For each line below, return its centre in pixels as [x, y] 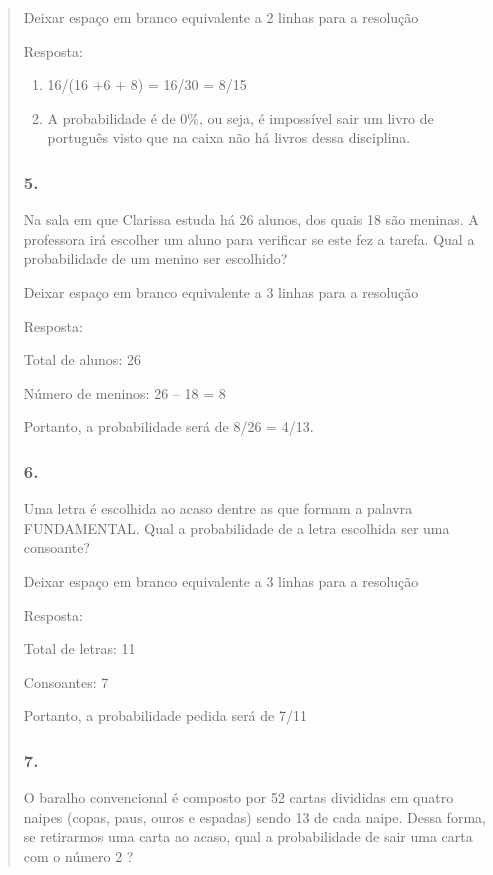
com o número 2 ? [78, 855]
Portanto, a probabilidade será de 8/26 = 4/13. [168, 426]
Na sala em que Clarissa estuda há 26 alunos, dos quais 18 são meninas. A [251, 219]
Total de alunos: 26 [82, 359]
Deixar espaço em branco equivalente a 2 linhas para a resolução [221, 17]
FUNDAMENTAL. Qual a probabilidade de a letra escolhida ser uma [236, 527]
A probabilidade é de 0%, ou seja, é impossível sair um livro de [240, 117]
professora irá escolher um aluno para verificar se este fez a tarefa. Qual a [249, 238]
